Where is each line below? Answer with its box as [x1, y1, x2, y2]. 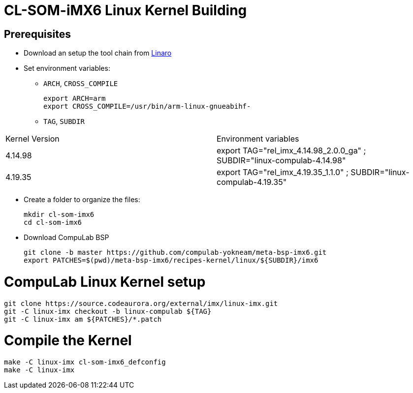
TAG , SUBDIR [43, 117, 85, 126]
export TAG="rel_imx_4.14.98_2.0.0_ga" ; [217, 146, 366, 156]
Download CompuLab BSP [24, 233, 109, 242]
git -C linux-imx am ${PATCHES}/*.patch [4, 315, 162, 323]
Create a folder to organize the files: [24, 195, 140, 204]
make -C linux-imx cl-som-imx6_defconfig [4, 358, 166, 366]
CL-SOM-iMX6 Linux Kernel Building [4, 2, 247, 19]
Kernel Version [5, 134, 60, 144]
